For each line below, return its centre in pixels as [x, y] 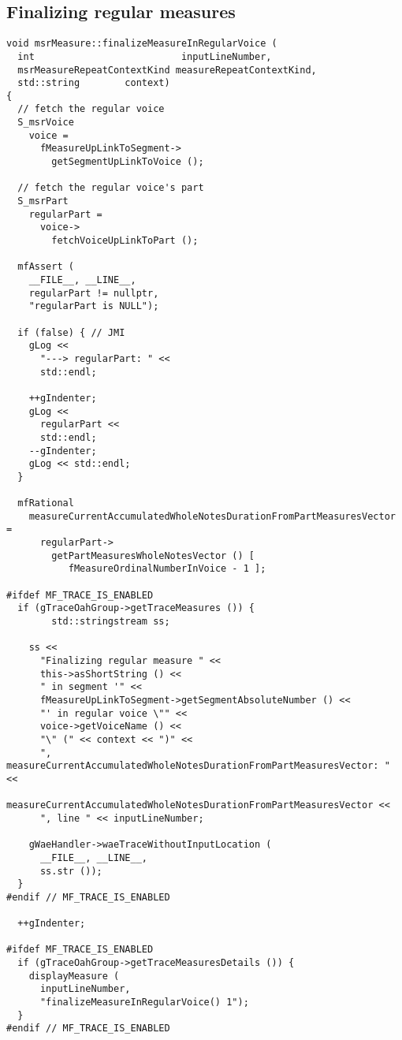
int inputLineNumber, [145, 56]
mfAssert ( [46, 267]
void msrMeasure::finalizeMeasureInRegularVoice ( [142, 44]
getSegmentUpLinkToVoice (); [128, 162]
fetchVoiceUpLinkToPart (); [125, 241]
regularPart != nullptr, [94, 293]
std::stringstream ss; [111, 622]
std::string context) [94, 83]
